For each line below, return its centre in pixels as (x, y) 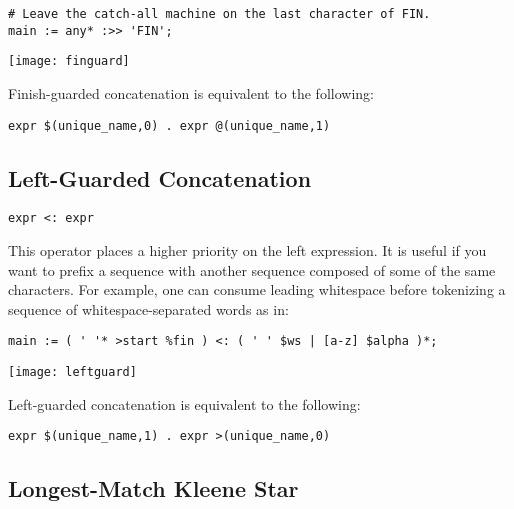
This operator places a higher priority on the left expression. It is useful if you (247, 250)
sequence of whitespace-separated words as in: (148, 308)
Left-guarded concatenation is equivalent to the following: (184, 403)
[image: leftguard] (72, 372)
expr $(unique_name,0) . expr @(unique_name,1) (169, 125)
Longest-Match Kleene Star (153, 488)
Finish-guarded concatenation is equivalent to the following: (191, 92)
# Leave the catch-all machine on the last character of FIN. (219, 14)
